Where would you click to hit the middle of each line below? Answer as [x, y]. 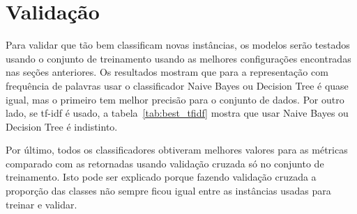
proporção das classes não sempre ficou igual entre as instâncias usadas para [168, 191]
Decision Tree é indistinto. [62, 126]
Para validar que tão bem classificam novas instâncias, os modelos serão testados [178, 45]
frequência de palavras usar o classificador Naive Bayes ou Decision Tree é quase [177, 85]
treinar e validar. [41, 204]
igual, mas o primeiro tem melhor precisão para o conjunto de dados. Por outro [175, 99]
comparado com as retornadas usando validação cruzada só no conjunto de [165, 163]
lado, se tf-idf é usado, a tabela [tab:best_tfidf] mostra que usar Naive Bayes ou [177, 113]
